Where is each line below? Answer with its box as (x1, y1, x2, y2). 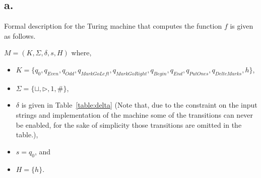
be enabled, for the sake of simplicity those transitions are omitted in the (16, 119, 242, 130)
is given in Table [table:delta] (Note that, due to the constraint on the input (21, 100, 257, 110)
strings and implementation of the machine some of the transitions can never (16, 109, 253, 120)
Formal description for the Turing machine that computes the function (4, 21, 222, 31)
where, (71, 47, 92, 58)
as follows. (4, 30, 36, 41)
